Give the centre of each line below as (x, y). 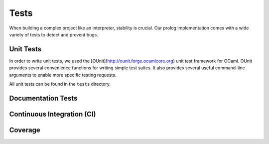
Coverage (25, 130)
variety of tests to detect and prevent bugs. (54, 34)
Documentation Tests (43, 98)
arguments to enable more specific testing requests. (63, 75)
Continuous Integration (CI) (53, 114)
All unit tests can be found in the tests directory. (60, 84)
